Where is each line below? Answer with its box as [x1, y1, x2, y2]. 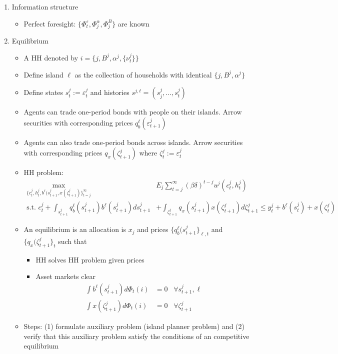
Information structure [11, 1, 78, 11]
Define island [23, 69, 63, 79]
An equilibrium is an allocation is [23, 224, 126, 234]
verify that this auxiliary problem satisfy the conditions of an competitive [23, 330, 249, 341]
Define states [23, 87, 63, 97]
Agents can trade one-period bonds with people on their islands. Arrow [23, 106, 242, 117]
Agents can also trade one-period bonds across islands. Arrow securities [23, 136, 243, 147]
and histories [90, 87, 129, 97]
